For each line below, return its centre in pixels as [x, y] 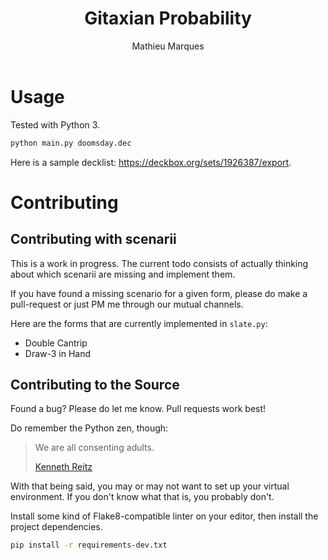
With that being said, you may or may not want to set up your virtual [150, 486]
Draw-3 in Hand [58, 353]
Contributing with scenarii [93, 239]
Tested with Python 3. [55, 124]
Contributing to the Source [95, 384]
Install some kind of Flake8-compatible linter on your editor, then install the [164, 516]
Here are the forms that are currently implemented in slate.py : [139, 323]
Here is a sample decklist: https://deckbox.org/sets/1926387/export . [151, 162]
